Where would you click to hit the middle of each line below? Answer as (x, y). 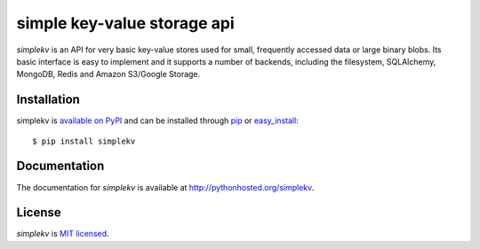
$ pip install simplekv (84, 141)
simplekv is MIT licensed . (63, 234)
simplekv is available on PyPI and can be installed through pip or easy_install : (158, 121)
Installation (48, 100)
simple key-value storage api (125, 23)
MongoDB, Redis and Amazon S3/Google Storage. (108, 74)
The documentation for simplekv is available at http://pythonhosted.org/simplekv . (165, 187)
